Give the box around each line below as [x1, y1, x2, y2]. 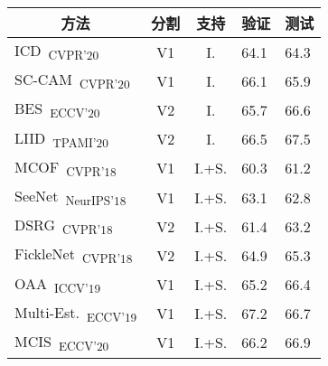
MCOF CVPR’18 [14, 155, 117, 180]
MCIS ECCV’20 [14, 330, 109, 355]
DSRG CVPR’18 [14, 214, 113, 239]
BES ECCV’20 [14, 98, 100, 122]
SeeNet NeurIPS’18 [14, 184, 127, 210]
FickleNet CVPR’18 [14, 243, 133, 267]
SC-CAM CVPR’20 [14, 69, 130, 93]
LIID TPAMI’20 [14, 127, 108, 151]
